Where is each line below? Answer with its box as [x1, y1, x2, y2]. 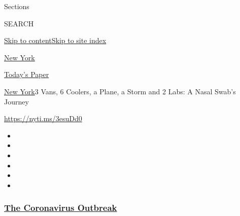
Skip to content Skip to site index [4, 35, 107, 46]
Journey [4, 96, 29, 106]
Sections [4, 1, 29, 11]
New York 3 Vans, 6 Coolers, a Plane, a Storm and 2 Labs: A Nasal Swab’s [4, 86, 236, 96]
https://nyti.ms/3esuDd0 [4, 113, 82, 124]
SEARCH [4, 18, 34, 28]
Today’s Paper [4, 69, 49, 80]
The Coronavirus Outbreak [4, 201, 117, 214]
